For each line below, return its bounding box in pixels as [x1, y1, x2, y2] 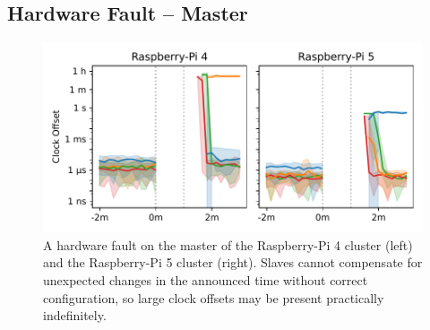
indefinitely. [43, 306, 107, 325]
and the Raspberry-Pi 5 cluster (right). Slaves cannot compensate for [43, 253, 423, 272]
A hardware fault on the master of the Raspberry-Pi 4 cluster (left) [43, 235, 413, 254]
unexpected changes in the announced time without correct [43, 270, 368, 289]
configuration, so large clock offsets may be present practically [43, 288, 384, 307]
